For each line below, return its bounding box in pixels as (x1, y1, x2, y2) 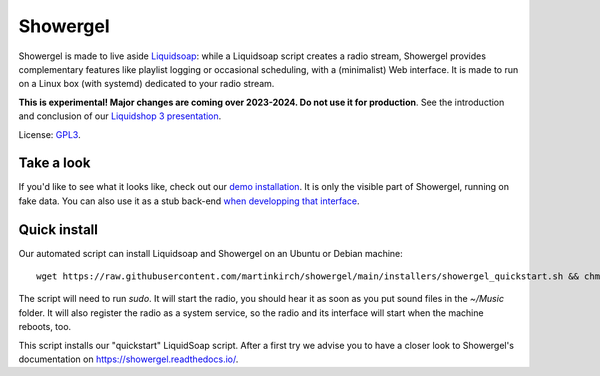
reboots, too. (18, 321, 72, 333)
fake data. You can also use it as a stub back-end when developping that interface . (18, 195, 360, 207)
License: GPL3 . (18, 128, 81, 140)
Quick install (18, 221, 99, 238)
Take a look (18, 155, 91, 172)
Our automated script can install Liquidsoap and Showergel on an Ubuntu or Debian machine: (18, 247, 404, 259)
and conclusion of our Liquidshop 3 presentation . (18, 110, 222, 122)
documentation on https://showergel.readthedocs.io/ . (18, 353, 239, 365)
